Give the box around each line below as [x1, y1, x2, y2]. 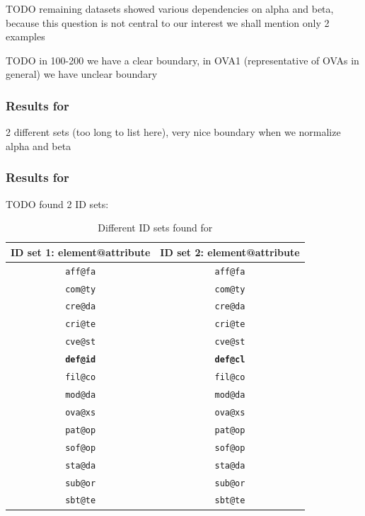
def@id [65, 355, 96, 365]
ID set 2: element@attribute [160, 244, 300, 259]
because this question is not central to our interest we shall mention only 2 [6, 15, 330, 30]
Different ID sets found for [98, 220, 213, 235]
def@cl [214, 355, 245, 365]
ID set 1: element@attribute [11, 244, 151, 259]
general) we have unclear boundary [6, 67, 158, 81]
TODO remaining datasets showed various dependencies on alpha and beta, [6, 1, 334, 16]
